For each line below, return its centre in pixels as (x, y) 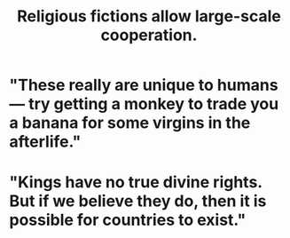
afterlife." (45, 142)
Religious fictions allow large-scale (149, 16)
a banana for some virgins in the (130, 123)
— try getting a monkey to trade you (144, 104)
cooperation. (149, 35)
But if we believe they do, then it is (138, 201)
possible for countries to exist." (128, 220)
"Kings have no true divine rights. (136, 182)
